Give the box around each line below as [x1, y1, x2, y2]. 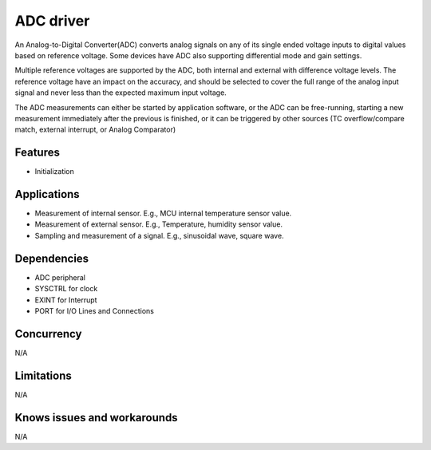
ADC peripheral [34, 272, 85, 282]
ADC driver [14, 12, 90, 30]
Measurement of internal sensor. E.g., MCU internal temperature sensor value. [34, 208, 292, 219]
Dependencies [14, 251, 89, 265]
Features [14, 146, 60, 160]
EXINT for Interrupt [34, 295, 97, 305]
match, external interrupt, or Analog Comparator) [14, 124, 176, 135]
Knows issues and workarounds [14, 411, 179, 424]
